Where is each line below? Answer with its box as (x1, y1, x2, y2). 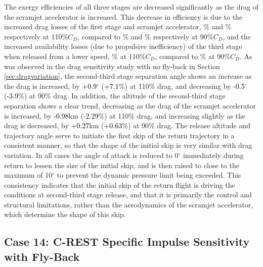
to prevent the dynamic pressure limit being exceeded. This (57, 170, 241, 180)
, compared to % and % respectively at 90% (77, 31, 213, 41)
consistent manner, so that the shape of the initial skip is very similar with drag (4, 140, 252, 150)
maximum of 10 (4, 170, 53, 180)
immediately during (183, 149, 244, 160)
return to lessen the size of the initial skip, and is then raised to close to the (4, 159, 239, 170)
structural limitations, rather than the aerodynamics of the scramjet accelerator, (4, 199, 253, 209)
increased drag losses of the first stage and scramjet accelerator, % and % (4, 21, 232, 32)
